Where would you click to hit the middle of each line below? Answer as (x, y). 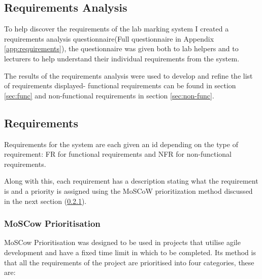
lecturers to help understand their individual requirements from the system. (122, 58)
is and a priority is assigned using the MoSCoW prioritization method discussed (128, 190)
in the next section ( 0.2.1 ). (45, 201)
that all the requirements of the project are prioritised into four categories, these (129, 262)
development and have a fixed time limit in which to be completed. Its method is (130, 252)
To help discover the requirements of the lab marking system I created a (117, 29)
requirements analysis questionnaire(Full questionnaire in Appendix (109, 38)
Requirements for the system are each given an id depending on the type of (121, 144)
